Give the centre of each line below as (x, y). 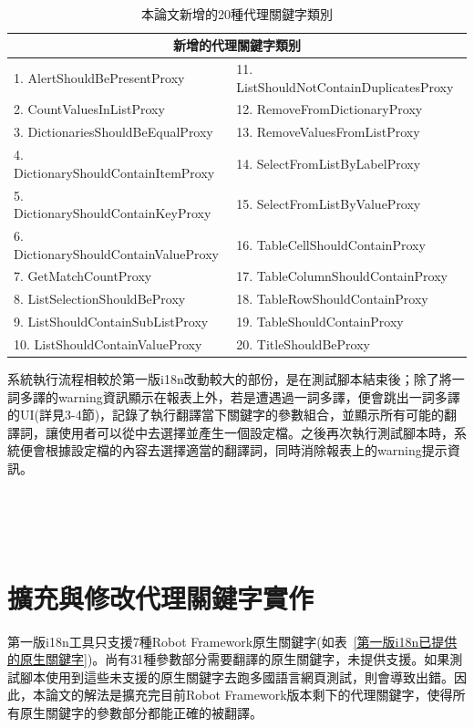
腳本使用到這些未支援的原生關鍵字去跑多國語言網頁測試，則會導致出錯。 (237, 676)
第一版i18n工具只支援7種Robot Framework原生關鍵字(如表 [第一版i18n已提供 (232, 641)
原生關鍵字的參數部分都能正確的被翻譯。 (141, 712)
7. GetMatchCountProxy (83, 276)
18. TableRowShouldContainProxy (332, 299)
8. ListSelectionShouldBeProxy (100, 299)
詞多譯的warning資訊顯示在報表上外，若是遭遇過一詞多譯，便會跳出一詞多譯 (234, 396)
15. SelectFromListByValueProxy (329, 204)
